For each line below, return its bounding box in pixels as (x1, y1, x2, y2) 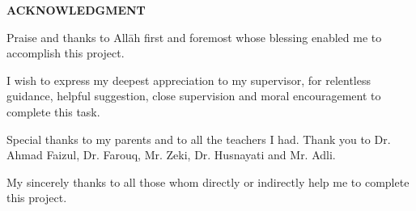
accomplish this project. (6, 44, 125, 61)
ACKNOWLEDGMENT (6, 2, 146, 18)
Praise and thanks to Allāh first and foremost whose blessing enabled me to (6, 28, 382, 45)
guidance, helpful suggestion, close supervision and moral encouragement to (6, 87, 381, 104)
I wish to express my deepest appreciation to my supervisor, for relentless (6, 71, 371, 88)
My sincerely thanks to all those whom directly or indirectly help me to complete (6, 173, 410, 190)
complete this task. (6, 103, 100, 120)
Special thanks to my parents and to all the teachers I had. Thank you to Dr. (6, 130, 391, 147)
